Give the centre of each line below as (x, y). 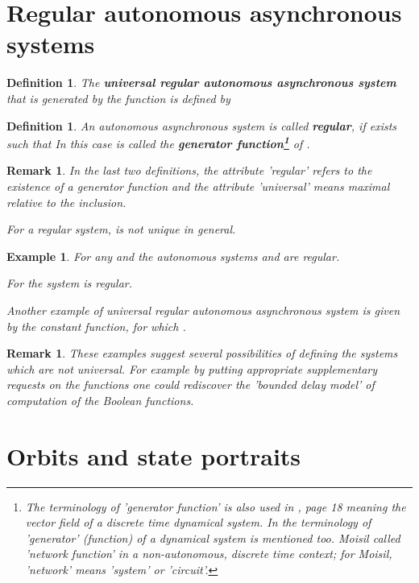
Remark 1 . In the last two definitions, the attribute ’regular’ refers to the (189, 170)
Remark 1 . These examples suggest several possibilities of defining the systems (202, 353)
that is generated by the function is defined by (118, 98)
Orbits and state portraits (154, 455)
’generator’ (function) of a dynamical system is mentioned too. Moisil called (213, 538)
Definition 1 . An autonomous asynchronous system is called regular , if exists (202, 125)
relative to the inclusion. (66, 202)
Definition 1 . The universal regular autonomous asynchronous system (201, 83)
